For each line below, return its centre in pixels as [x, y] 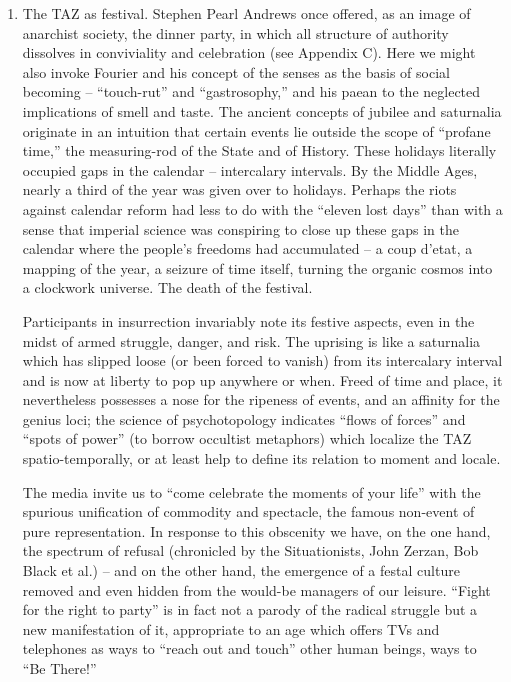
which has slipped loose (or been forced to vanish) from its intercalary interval [262, 360]
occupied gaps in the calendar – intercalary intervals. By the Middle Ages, [250, 169]
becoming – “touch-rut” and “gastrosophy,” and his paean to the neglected [251, 91]
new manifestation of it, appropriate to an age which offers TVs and [231, 628]
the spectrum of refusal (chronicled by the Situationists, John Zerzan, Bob [250, 550]
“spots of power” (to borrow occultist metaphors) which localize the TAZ [247, 438]
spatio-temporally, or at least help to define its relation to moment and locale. [261, 458]
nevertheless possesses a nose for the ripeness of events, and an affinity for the [261, 399]
